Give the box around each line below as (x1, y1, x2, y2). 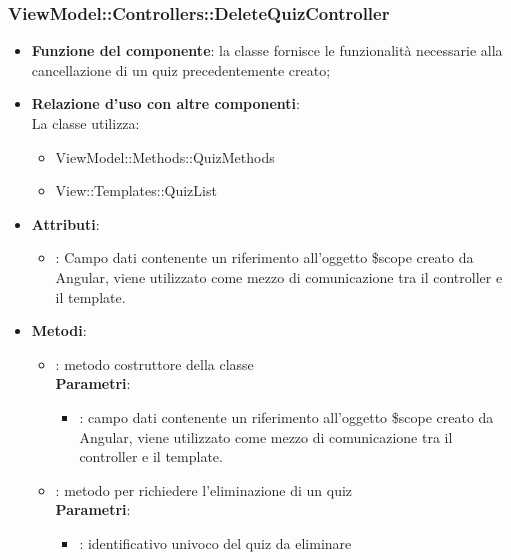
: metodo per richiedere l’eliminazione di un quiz (55, 479, 353, 500)
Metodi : (31, 320, 87, 341)
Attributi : (31, 213, 100, 234)
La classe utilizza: (31, 113, 140, 133)
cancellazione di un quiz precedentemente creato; (31, 59, 331, 80)
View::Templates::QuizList (55, 180, 217, 201)
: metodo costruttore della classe (55, 353, 254, 374)
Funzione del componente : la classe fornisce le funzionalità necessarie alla (31, 40, 503, 61)
